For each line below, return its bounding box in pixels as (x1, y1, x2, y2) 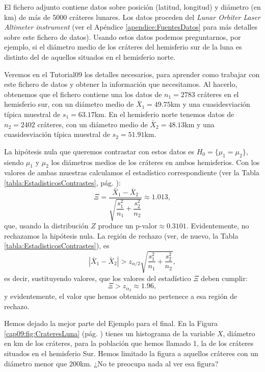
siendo (4, 156, 24, 167)
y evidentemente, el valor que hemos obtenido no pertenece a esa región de (4, 290, 237, 301)
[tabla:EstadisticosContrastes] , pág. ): (4, 177, 121, 188)
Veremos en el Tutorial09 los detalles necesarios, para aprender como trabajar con (4, 68, 260, 79)
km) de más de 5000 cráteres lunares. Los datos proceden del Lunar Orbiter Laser (4, 11, 260, 22)
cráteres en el (197, 88, 239, 99)
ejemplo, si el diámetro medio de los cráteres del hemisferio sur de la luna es (4, 41, 242, 52)
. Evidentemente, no (186, 220, 249, 231)
